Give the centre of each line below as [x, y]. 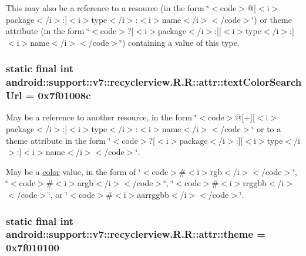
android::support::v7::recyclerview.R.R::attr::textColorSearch [154, 82]
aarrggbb [153, 194]
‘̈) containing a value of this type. [180, 42]
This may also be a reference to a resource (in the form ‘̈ [108, 8]
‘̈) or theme [272, 19]
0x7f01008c [64, 95]
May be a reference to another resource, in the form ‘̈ [102, 117]
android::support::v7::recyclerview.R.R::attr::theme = [136, 234]
